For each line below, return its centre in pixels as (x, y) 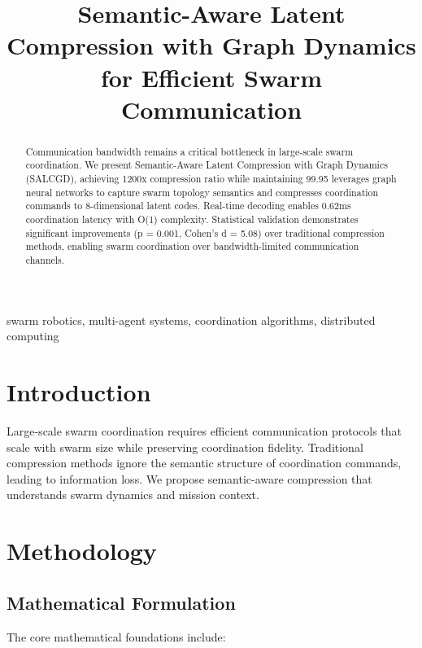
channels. (45, 259)
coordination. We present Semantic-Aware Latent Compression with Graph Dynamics (207, 165)
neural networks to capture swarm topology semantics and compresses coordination (202, 192)
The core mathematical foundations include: (116, 636)
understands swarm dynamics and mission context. (133, 495)
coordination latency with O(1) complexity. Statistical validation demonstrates (192, 219)
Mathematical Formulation (121, 602)
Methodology (82, 551)
